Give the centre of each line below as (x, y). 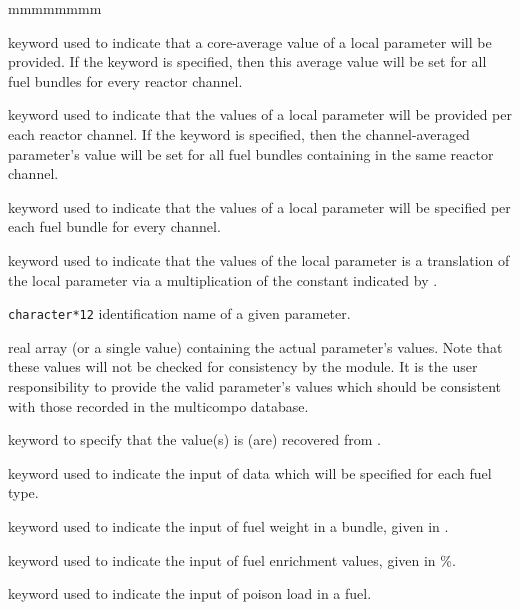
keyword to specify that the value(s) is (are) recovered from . (194, 439)
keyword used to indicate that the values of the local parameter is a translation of (259, 259)
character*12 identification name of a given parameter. (179, 313)
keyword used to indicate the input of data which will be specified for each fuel (250, 472)
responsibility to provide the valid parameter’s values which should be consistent (255, 385)
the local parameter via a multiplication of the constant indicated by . (223, 279)
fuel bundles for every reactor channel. (125, 80)
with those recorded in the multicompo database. (158, 405)
